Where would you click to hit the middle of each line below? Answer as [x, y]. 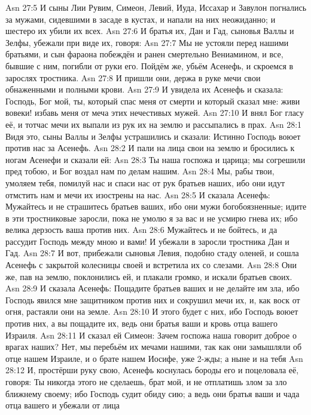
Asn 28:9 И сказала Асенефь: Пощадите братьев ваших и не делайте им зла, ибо [153, 288]
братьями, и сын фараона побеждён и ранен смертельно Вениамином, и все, [144, 54]
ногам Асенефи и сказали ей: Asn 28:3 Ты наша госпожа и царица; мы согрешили [155, 159]
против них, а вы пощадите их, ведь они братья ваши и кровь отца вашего [141, 323]
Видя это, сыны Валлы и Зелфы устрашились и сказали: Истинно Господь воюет [153, 136]
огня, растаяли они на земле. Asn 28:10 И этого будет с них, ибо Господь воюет [152, 311]
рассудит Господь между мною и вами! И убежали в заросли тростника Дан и [147, 241]
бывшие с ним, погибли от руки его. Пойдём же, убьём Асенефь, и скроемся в [150, 65]
